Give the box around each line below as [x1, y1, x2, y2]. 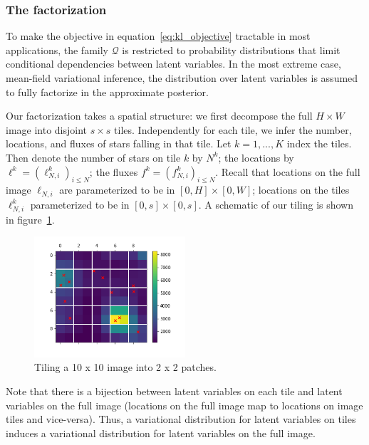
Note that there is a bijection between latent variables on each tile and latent [6, 383, 343, 398]
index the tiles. [286, 136, 352, 151]
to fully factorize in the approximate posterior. [6, 84, 209, 99]
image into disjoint [6, 122, 88, 137]
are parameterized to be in [59, 182, 175, 197]
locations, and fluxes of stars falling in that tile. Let [6, 136, 232, 151]
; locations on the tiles [252, 182, 350, 197]
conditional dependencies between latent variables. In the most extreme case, [6, 56, 341, 71]
